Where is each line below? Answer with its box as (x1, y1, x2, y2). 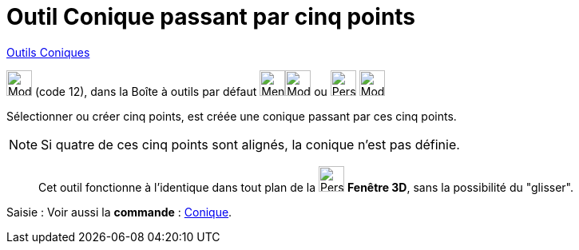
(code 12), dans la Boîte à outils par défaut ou (34, 84, 327, 98)
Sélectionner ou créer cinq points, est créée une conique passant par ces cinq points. (6, 109, 457, 123)
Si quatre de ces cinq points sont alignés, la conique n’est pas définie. (41, 136, 460, 153)
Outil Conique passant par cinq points (6, 3, 416, 30)
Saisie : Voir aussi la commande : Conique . (6, 204, 232, 219)
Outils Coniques (6, 45, 90, 59)
